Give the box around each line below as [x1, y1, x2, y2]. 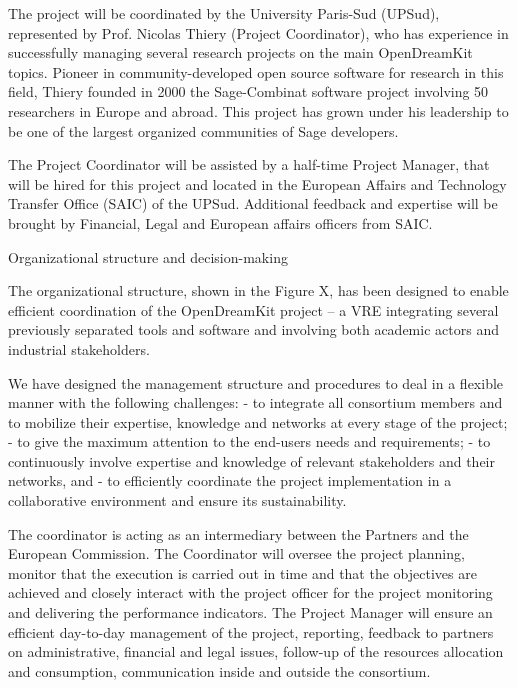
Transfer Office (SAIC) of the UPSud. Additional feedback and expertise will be [8, 193, 498, 214]
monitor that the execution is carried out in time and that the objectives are [8, 562, 477, 583]
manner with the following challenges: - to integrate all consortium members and [8, 392, 503, 413]
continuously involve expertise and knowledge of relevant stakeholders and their [8, 450, 495, 471]
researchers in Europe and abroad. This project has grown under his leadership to [8, 100, 509, 121]
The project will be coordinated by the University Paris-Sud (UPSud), [8, 3, 440, 23]
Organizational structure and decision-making [8, 246, 288, 267]
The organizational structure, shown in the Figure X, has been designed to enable [8, 280, 509, 301]
